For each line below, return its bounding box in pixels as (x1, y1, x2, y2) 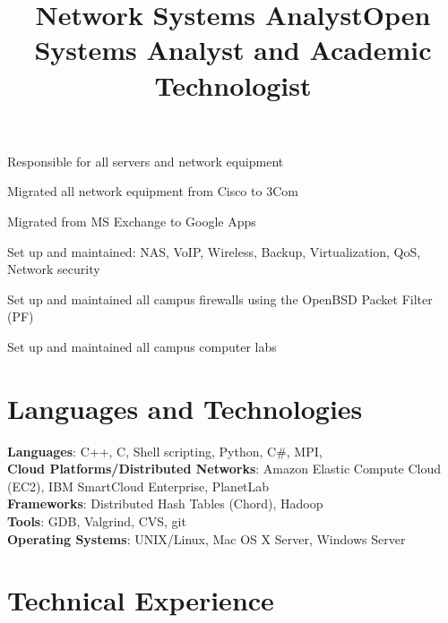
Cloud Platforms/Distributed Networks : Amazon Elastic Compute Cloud (7, 459, 442, 478)
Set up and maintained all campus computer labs (7, 337, 277, 355)
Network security (7, 260, 100, 278)
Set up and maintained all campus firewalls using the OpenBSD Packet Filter (7, 289, 433, 308)
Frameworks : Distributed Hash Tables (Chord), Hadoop (7, 494, 323, 513)
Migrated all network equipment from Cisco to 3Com (7, 182, 298, 201)
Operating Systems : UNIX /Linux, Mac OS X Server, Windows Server (7, 529, 406, 548)
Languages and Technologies (7, 389, 363, 426)
